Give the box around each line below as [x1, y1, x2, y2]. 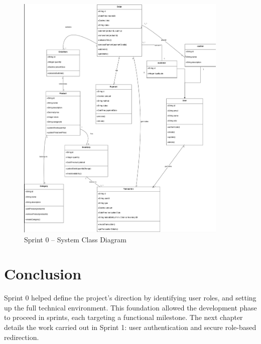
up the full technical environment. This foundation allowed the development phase [4, 302, 257, 312]
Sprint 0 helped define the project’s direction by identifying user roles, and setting [4, 292, 256, 303]
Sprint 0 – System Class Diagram [24, 234, 126, 244]
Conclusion [4, 263, 82, 284]
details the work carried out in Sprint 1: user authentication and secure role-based [4, 322, 256, 332]
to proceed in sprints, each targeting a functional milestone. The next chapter [4, 312, 243, 322]
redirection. [4, 331, 39, 342]
